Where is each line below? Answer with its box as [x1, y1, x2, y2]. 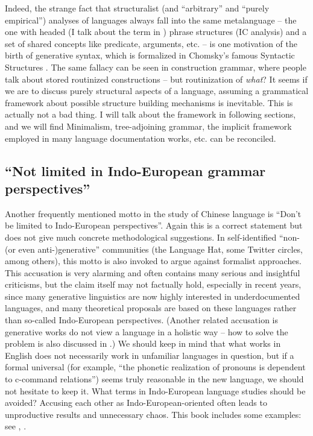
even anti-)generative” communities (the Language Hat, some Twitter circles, [18, 242, 303, 255]
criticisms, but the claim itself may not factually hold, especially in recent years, [5, 278, 302, 291]
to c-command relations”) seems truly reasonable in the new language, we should [5, 373, 304, 385]
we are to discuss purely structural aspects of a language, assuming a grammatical [5, 84, 309, 97]
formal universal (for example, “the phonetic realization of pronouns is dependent [5, 361, 306, 373]
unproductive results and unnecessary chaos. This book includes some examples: [5, 408, 302, 420]
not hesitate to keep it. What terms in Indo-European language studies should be [5, 384, 306, 397]
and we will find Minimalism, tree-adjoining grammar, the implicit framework [5, 119, 292, 132]
